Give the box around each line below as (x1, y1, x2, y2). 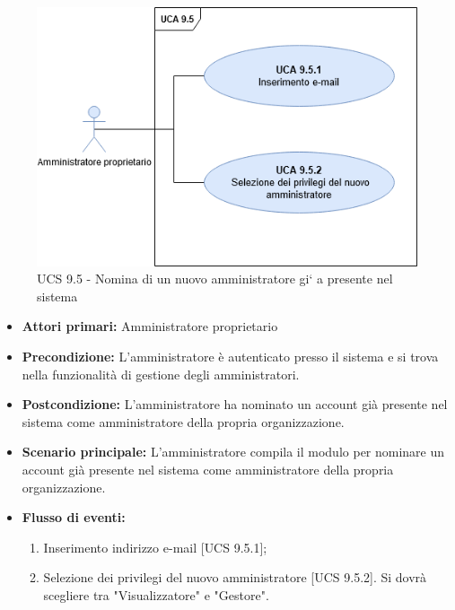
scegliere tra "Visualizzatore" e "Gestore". (43, 585, 269, 604)
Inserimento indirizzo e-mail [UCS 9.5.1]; (43, 537, 267, 556)
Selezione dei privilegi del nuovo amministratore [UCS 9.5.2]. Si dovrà (43, 568, 427, 587)
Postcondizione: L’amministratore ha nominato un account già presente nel (22, 395, 448, 414)
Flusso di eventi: (22, 508, 126, 527)
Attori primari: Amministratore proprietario (22, 317, 278, 335)
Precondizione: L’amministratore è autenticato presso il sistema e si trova (22, 346, 439, 365)
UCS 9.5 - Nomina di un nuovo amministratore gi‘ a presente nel (37, 269, 393, 288)
